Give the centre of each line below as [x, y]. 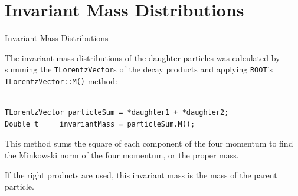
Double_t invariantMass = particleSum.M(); [100, 124]
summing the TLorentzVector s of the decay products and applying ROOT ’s [139, 69]
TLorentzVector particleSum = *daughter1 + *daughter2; [117, 113]
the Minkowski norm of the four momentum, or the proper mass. [122, 155]
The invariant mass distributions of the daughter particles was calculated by [143, 57]
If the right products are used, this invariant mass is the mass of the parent [141, 175]
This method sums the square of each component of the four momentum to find [149, 143]
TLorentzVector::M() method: [61, 80]
